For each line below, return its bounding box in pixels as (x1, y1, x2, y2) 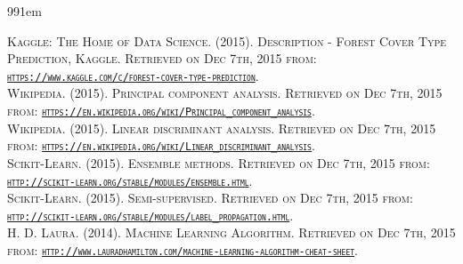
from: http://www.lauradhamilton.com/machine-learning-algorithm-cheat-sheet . (7, 241, 358, 260)
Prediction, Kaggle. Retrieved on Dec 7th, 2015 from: (7, 49, 317, 68)
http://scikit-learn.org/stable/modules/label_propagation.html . (7, 205, 294, 224)
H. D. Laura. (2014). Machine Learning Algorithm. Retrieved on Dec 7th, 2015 (7, 223, 456, 242)
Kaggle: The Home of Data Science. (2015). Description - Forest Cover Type (7, 31, 447, 50)
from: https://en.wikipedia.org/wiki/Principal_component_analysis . (7, 101, 315, 120)
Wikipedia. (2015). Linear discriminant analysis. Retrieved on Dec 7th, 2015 (7, 118, 436, 137)
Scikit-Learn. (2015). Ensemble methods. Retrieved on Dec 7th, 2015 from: (7, 153, 430, 172)
